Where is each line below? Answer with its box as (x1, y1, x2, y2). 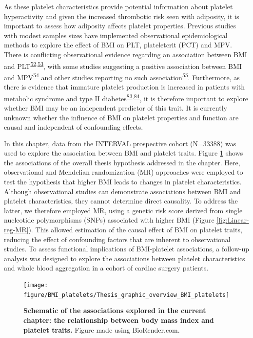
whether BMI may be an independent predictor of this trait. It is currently (4, 102, 227, 113)
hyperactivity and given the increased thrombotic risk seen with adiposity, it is (4, 11, 239, 21)
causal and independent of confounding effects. (4, 122, 143, 132)
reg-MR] (4, 225, 29, 235)
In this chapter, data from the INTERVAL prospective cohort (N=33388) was (4, 138, 236, 148)
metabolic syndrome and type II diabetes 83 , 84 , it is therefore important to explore (4, 91, 249, 103)
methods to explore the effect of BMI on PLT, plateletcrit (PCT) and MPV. (4, 40, 232, 50)
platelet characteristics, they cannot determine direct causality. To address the (4, 196, 238, 206)
